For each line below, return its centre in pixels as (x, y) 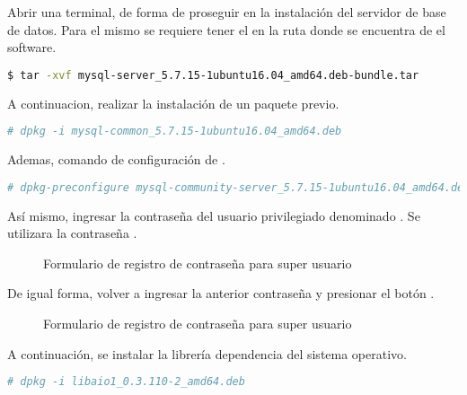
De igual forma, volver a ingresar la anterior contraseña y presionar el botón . (221, 293)
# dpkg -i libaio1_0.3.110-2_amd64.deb (126, 382)
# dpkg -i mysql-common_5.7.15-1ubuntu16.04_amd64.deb (175, 132)
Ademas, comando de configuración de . (116, 159)
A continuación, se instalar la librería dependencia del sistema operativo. (207, 353)
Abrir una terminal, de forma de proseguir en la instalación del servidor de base (227, 12)
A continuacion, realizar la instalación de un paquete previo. (173, 103)
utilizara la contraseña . (72, 233)
